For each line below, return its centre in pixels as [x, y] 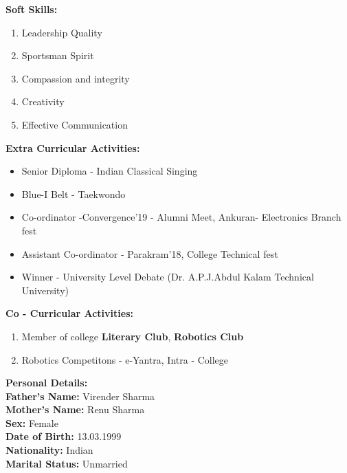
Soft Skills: [32, 9]
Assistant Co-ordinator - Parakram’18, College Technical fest [150, 253]
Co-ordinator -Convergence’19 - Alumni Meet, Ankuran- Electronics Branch [181, 217]
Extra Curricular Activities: [73, 147]
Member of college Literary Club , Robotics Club [133, 336]
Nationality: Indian [49, 450]
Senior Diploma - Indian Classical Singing [110, 171]
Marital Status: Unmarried [67, 463]
